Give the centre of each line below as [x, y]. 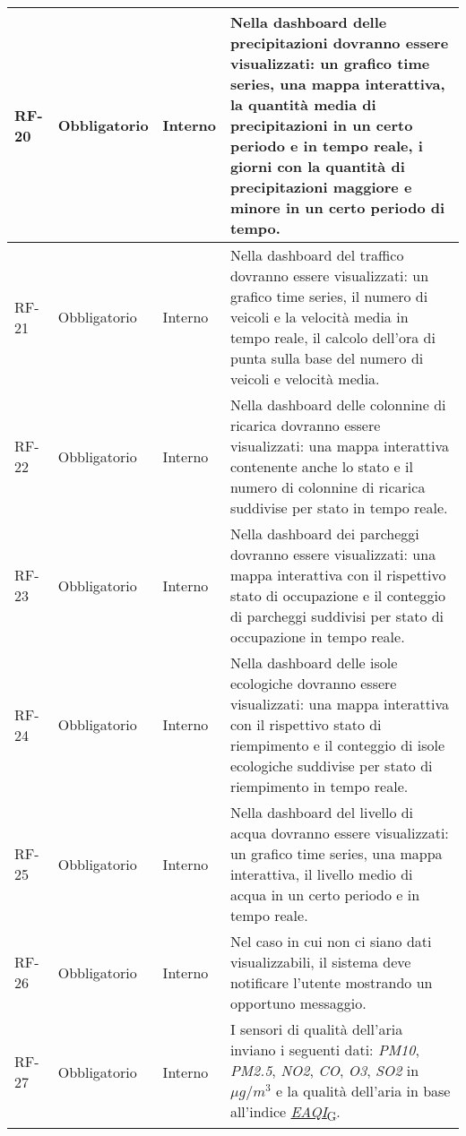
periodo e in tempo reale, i [326, 146]
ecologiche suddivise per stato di [331, 766]
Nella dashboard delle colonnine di [338, 404]
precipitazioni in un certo [321, 125]
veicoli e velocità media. [305, 379]
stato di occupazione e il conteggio [337, 595]
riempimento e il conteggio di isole [337, 745]
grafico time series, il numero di [329, 296]
